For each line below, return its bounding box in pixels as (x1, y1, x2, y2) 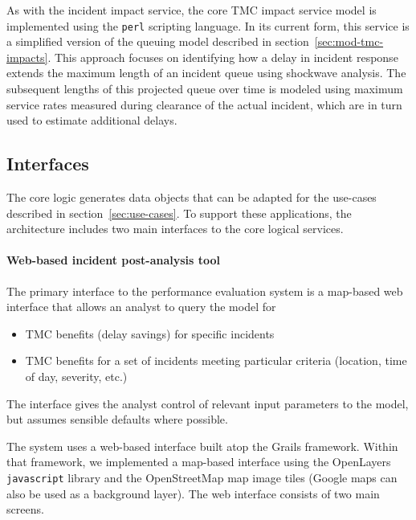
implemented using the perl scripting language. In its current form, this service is (6, 17, 410, 34)
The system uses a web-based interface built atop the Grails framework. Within (6, 437, 398, 454)
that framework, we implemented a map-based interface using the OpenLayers (6, 453, 391, 470)
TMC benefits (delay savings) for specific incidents (25, 325, 275, 342)
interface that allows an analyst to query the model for (6, 298, 276, 315)
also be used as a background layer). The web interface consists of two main (6, 485, 380, 502)
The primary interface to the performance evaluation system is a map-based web (6, 282, 403, 299)
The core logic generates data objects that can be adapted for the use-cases (6, 189, 377, 206)
